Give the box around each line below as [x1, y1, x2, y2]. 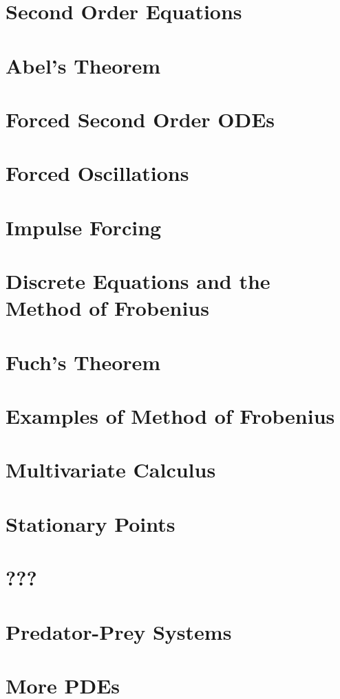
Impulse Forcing [6, 213, 162, 241]
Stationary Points [6, 509, 176, 537]
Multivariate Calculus [6, 455, 216, 484]
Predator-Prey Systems [6, 617, 232, 645]
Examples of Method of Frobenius [6, 402, 335, 429]
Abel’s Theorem [6, 51, 161, 79]
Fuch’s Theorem [6, 347, 161, 376]
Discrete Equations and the [6, 267, 270, 295]
